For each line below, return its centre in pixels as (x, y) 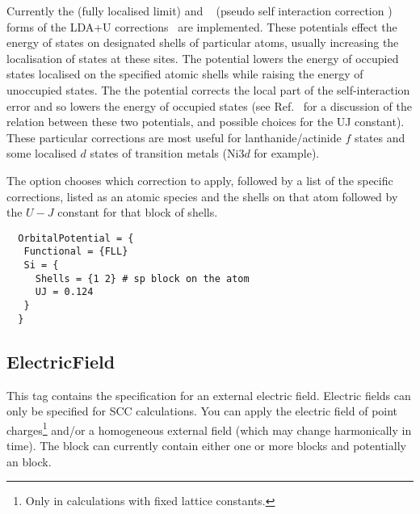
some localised (42, 153)
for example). (287, 153)
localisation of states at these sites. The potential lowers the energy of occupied (203, 58)
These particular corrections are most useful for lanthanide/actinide (174, 137)
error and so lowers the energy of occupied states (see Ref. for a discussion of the (209, 105)
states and (380, 137)
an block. (29, 461)
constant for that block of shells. (138, 212)
